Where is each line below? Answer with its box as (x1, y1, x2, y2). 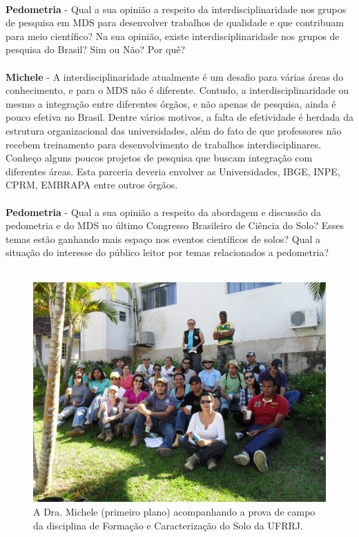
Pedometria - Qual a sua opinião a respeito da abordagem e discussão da (6, 204, 322, 219)
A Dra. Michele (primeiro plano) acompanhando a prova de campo (33, 505, 316, 519)
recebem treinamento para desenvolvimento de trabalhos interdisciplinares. (6, 137, 322, 151)
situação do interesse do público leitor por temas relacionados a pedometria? (6, 245, 329, 260)
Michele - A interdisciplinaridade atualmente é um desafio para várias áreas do (6, 69, 344, 84)
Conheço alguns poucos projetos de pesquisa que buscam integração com (6, 150, 313, 165)
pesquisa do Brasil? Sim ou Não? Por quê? (6, 42, 186, 57)
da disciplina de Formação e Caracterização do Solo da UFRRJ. (33, 518, 303, 532)
